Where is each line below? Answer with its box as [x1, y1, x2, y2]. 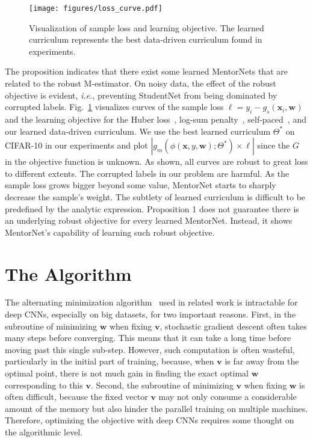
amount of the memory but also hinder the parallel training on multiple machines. [5, 402, 308, 414]
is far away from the [225, 355, 299, 367]
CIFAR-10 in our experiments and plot [5, 139, 148, 152]
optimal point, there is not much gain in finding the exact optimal [5, 367, 249, 379]
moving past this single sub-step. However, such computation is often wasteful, [5, 343, 295, 355]
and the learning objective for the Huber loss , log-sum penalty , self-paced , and [5, 113, 306, 126]
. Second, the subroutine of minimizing [90, 378, 234, 391]
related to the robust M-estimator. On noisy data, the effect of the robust [5, 77, 276, 90]
